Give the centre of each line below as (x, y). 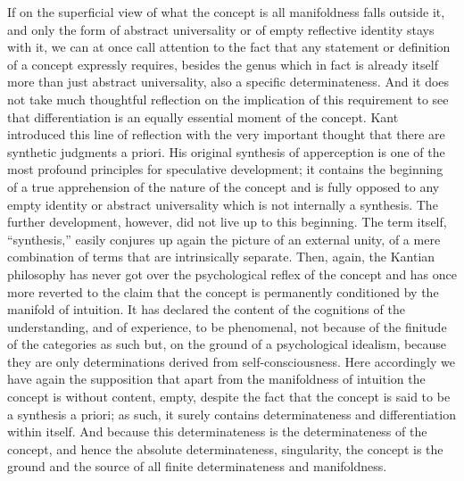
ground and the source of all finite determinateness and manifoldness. (197, 466)
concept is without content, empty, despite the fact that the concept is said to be (229, 397)
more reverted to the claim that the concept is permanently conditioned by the (223, 291)
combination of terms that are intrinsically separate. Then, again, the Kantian (221, 257)
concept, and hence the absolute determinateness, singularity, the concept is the (225, 448)
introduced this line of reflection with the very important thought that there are (226, 134)
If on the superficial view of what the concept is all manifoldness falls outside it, (226, 12)
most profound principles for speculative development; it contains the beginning (225, 169)
